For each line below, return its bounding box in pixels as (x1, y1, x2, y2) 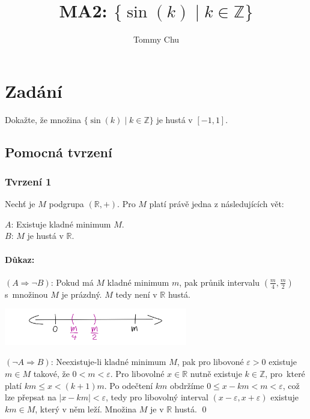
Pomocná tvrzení (5, 142, 112, 161)
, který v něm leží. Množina (35, 402, 137, 415)
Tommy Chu (133, 33, 180, 46)
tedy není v (115, 288, 157, 300)
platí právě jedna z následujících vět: (149, 197, 284, 210)
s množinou (5, 288, 48, 300)
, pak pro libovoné (177, 355, 244, 368)
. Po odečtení (104, 379, 153, 391)
